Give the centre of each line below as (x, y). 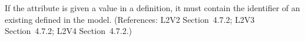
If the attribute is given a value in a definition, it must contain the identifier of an (152, 8)
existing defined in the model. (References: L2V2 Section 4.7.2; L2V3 (130, 19)
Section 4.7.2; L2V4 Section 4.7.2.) (69, 31)
